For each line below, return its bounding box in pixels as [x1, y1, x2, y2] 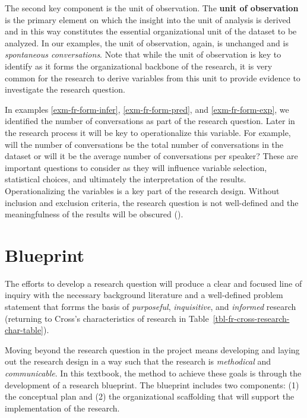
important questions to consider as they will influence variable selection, [5, 161, 267, 173]
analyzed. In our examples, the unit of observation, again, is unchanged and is [5, 36, 289, 49]
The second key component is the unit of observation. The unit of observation [5, 2, 299, 14]
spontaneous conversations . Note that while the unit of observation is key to [5, 48, 281, 61]
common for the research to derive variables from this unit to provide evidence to [5, 71, 300, 84]
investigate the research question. [5, 83, 125, 96]
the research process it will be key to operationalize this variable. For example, [5, 126, 291, 138]
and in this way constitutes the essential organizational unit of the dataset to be [5, 25, 297, 37]
